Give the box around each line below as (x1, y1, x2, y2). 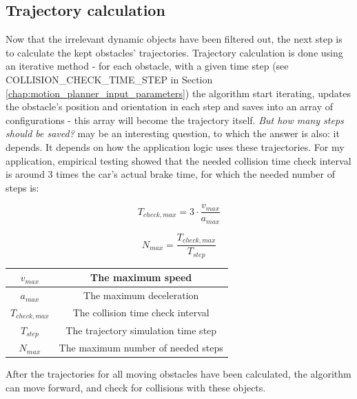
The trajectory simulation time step (65, 323, 217, 338)
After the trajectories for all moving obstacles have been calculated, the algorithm (6, 367, 351, 381)
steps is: (6, 180, 39, 194)
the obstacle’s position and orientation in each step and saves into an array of (6, 99, 334, 114)
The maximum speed (90, 270, 192, 285)
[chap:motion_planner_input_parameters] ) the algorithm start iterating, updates (6, 85, 351, 100)
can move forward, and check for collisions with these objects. (6, 380, 266, 395)
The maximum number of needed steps (59, 340, 223, 355)
